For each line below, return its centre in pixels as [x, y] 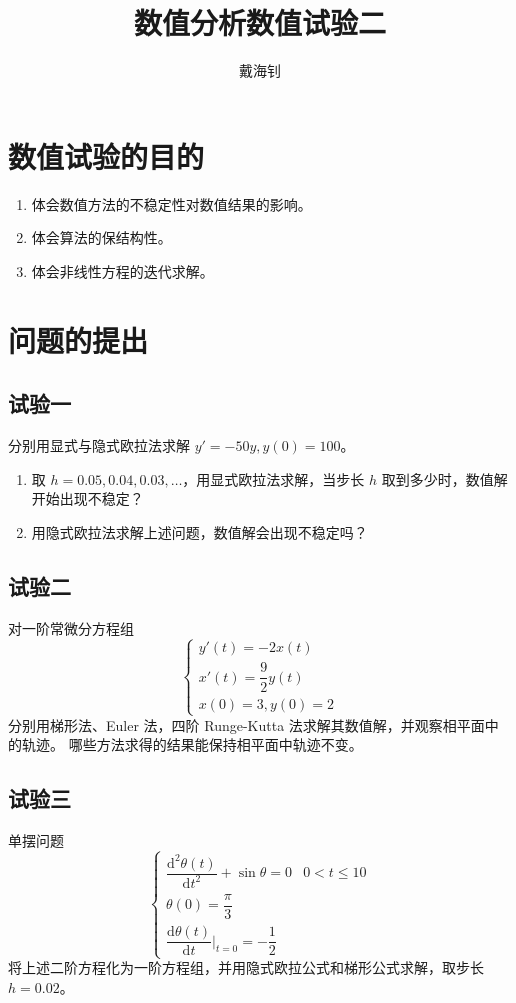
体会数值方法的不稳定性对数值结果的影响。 [171, 203]
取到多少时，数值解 [444, 478]
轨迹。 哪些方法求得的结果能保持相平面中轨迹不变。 [192, 744]
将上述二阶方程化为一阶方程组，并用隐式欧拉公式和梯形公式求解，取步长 [246, 967]
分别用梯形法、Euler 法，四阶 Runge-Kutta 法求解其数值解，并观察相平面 [246, 724]
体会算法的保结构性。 [101, 237]
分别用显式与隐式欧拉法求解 [99, 445]
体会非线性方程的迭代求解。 [122, 270]
